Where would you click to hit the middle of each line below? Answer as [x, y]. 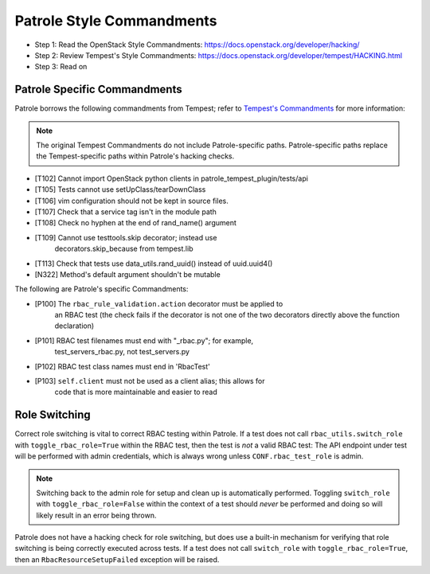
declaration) [74, 326]
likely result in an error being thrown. [96, 515]
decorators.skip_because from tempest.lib [124, 249]
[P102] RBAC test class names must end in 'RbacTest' [122, 366]
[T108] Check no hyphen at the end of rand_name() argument [135, 223]
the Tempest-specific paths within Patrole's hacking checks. [135, 156]
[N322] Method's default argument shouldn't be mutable [127, 274]
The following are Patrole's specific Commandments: [102, 289]
